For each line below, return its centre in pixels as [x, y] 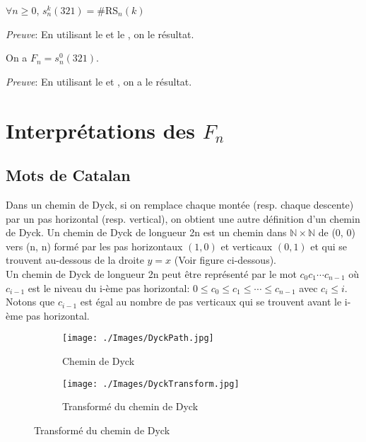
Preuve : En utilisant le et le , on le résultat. [100, 34]
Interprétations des [101, 130]
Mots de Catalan [68, 175]
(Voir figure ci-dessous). [225, 260]
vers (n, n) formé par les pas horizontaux [94, 246]
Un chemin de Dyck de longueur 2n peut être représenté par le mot [151, 273]
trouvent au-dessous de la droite [75, 260]
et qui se [329, 246]
